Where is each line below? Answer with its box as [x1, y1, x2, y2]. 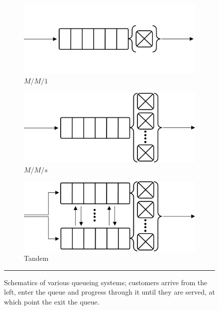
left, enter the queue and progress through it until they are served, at [4, 287, 215, 297]
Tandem [24, 253, 49, 263]
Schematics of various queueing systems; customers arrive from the [4, 277, 208, 287]
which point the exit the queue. [4, 296, 100, 307]
